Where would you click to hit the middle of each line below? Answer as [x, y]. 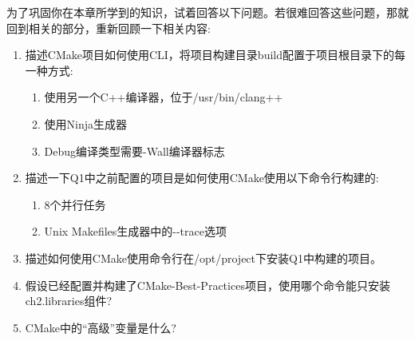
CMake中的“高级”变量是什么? [101, 327]
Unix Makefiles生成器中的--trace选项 [135, 231]
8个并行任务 [75, 204]
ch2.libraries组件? [69, 301]
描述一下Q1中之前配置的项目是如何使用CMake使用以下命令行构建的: [202, 178]
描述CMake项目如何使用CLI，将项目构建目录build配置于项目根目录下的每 [215, 55]
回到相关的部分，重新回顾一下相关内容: [109, 28]
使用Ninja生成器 [86, 123]
